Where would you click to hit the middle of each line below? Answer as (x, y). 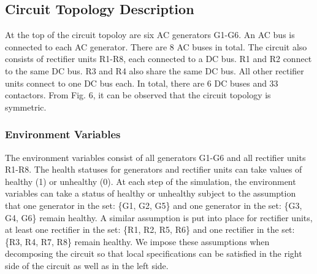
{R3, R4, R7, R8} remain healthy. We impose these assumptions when (137, 241)
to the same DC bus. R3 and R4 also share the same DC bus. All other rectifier (155, 70)
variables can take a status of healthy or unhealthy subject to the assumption (151, 193)
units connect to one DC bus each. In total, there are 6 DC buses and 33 (142, 83)
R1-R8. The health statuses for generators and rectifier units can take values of (154, 169)
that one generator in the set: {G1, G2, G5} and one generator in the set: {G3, (154, 205)
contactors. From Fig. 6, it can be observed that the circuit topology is (138, 95)
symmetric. (26, 107)
